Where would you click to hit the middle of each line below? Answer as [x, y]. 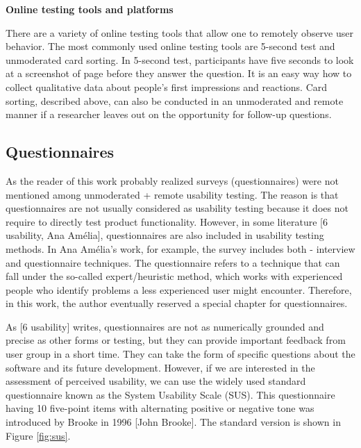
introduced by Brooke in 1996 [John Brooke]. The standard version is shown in [173, 422]
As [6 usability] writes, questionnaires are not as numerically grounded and [165, 326]
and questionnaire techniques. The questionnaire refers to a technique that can [173, 262]
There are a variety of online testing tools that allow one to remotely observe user [179, 32]
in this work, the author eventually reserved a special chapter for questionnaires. [177, 303]
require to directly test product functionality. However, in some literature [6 [167, 221]
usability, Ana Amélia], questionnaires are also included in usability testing [165, 235]
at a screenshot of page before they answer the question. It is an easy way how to [179, 73]
